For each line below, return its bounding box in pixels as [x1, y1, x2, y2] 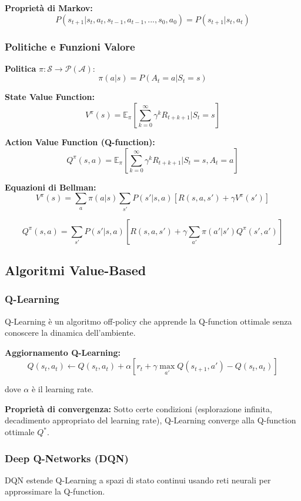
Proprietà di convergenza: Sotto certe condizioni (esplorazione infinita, [5, 402, 272, 415]
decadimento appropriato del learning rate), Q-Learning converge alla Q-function [5, 414, 296, 426]
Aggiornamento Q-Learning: [5, 346, 121, 358]
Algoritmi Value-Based [5, 260, 146, 279]
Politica [5, 62, 36, 74]
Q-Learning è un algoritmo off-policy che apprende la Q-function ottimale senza [5, 315, 292, 327]
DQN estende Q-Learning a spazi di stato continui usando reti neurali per [5, 473, 271, 486]
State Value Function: [5, 91, 95, 103]
